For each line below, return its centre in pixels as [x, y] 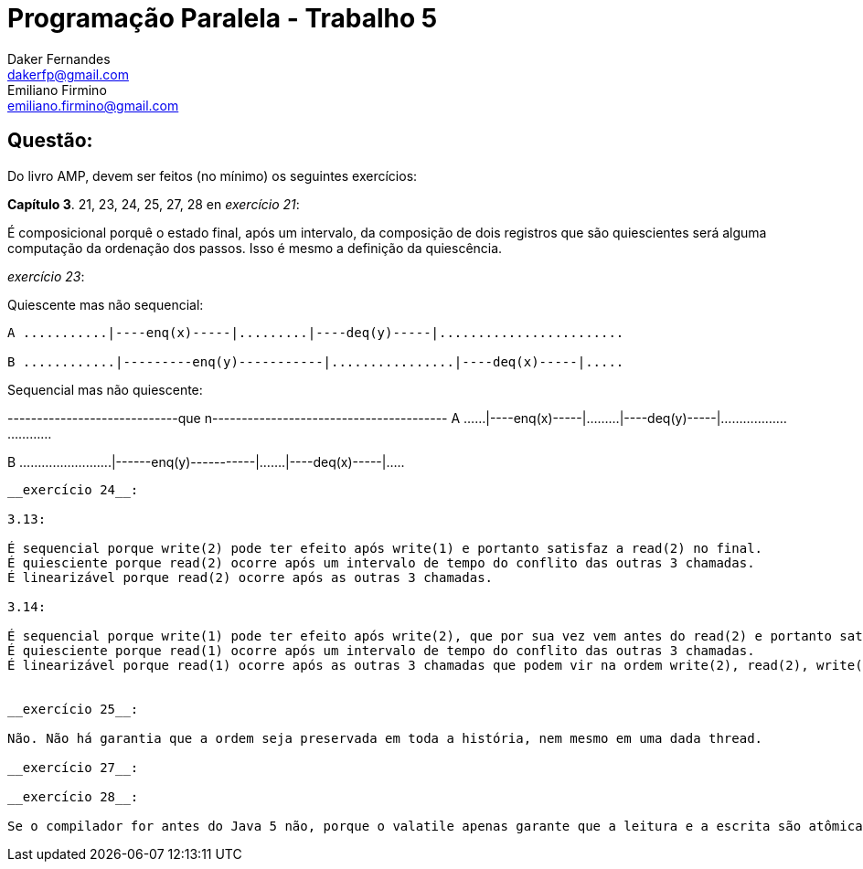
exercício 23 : [46, 276]
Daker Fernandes [59, 58]
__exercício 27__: [73, 767]
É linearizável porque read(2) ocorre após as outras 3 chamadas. [250, 577]
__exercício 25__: [73, 709]
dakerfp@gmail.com [68, 74]
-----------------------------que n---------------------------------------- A [234, 418]
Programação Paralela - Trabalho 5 [223, 18]
